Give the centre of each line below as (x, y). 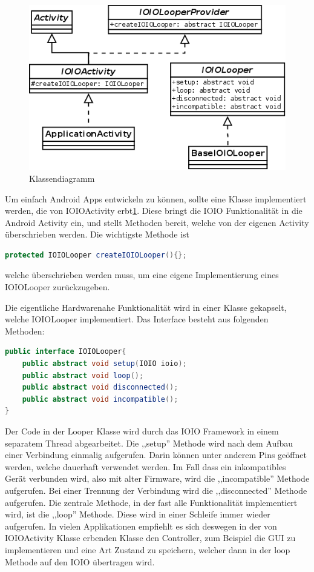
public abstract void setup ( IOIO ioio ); (104, 364)
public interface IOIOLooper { (66, 352)
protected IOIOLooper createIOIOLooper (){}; (96, 255)
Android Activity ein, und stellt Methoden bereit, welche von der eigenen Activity (157, 222)
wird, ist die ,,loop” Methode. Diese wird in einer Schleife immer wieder (138, 514)
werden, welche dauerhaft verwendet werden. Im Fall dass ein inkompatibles (146, 466)
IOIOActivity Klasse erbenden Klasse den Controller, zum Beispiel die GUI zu (150, 538)
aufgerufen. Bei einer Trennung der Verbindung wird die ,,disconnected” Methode (156, 490)
